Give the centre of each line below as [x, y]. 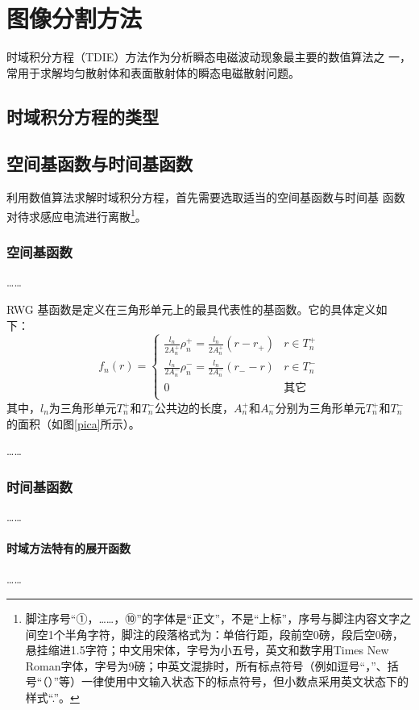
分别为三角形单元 [320, 407]
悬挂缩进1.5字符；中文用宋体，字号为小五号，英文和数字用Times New [207, 650]
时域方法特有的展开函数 [68, 548]
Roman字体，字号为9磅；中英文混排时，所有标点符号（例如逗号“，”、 [206, 665]
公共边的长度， [195, 407]
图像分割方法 [75, 18]
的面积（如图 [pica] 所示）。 [73, 423]
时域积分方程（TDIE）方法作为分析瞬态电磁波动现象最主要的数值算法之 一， [209, 57]
